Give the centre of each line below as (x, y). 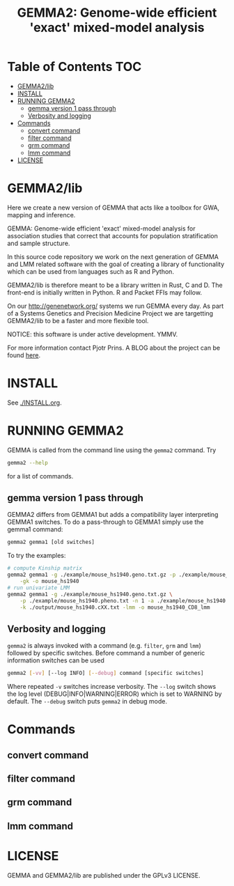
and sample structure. (39, 243)
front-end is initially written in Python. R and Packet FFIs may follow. (104, 292)
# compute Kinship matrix (45, 568)
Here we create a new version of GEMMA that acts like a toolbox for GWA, (114, 208)
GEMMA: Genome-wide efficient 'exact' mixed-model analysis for (101, 228)
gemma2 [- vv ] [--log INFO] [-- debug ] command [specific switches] (106, 674)
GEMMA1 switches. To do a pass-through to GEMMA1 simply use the (106, 522)
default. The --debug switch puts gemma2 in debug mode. (87, 701)
